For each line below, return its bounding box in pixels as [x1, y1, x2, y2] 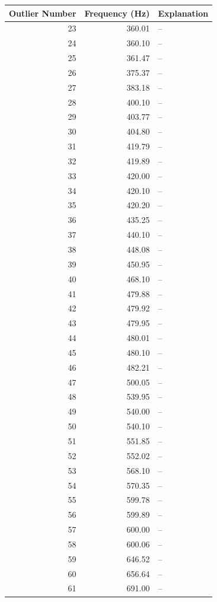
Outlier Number [9, 7, 76, 19]
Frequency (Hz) [84, 7, 150, 19]
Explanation [158, 7, 209, 19]
